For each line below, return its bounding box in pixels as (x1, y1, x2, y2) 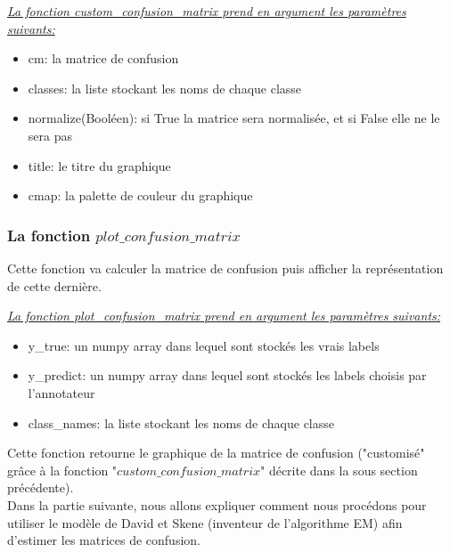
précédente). (7, 478, 74, 497)
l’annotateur (28, 383, 95, 402)
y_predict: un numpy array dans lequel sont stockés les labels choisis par (28, 366, 427, 385)
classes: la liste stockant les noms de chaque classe (28, 78, 302, 97)
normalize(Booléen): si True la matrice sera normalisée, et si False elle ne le (28, 109, 440, 127)
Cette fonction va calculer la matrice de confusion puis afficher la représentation (7, 258, 444, 277)
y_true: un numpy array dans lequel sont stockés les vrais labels (28, 336, 380, 354)
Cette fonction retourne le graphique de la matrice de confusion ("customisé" (7, 443, 425, 462)
